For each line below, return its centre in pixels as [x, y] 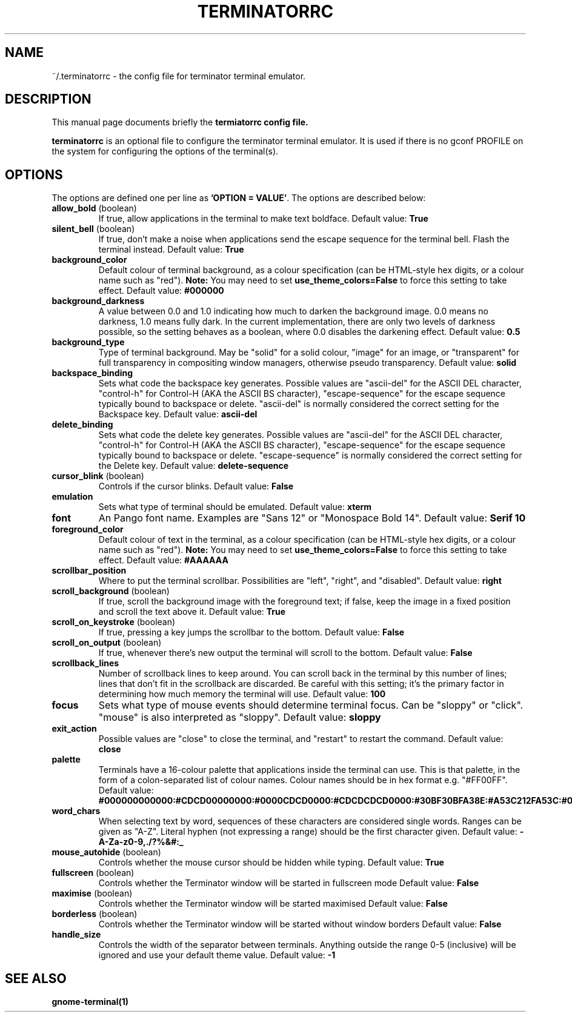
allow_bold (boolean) [94, 208]
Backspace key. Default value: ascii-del [178, 414]
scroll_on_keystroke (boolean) [114, 622]
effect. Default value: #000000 [161, 291]
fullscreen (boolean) [93, 873]
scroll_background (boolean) [111, 591]
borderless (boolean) [95, 914]
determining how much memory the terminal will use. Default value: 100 [242, 694]
